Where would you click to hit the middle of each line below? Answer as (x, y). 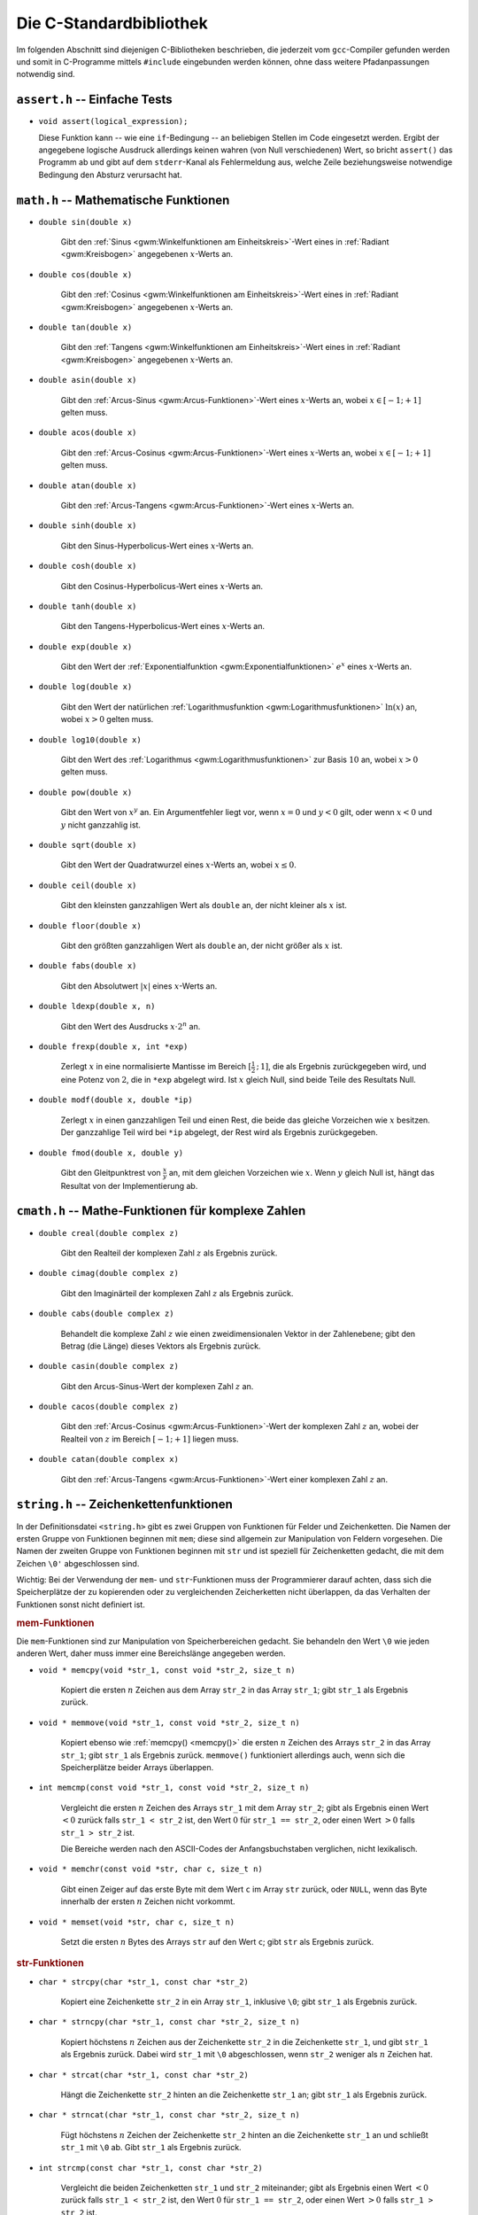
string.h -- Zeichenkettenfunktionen (125, 1505)
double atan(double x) (88, 486)
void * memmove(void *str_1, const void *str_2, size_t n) (170, 1722)
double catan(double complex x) (108, 1459)
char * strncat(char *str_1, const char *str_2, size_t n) (170, 2115)
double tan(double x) (85, 327)
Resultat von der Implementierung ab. (129, 1185)
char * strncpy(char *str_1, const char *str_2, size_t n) (170, 2022)
